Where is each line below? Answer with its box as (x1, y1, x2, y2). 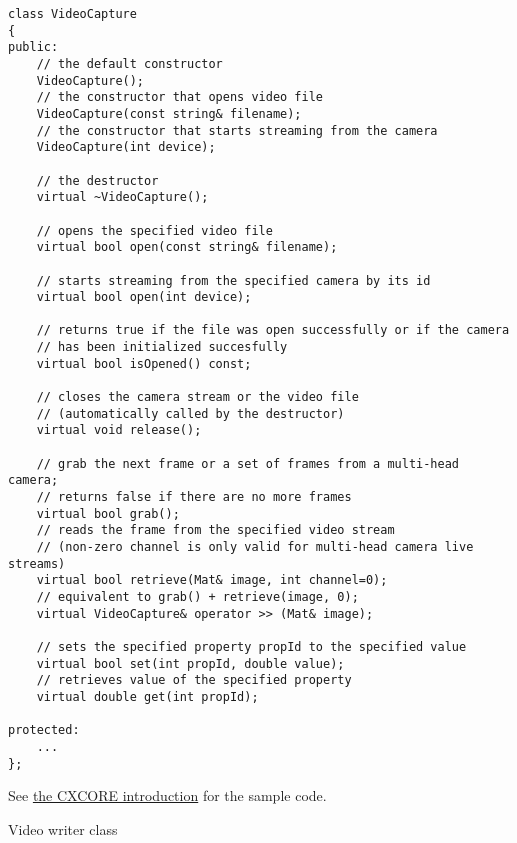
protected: (8, 723, 80, 738)
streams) (8, 556, 66, 571)
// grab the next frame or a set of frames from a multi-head (36, 456, 460, 471)
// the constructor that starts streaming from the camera (36, 123, 438, 138)
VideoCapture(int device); (36, 140, 216, 155)
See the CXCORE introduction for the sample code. (8, 785, 327, 806)
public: (8, 40, 59, 55)
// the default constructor (36, 56, 223, 71)
